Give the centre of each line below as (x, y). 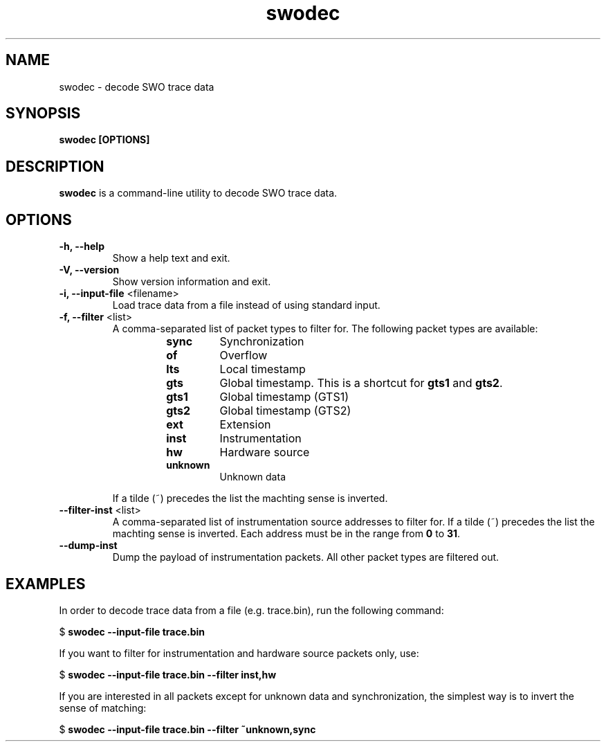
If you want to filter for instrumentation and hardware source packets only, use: (239, 653)
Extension (245, 425)
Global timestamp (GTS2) (285, 411)
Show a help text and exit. (171, 258)
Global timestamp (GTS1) (284, 397)
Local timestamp (263, 369)
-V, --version (89, 270)
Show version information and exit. (192, 282)
